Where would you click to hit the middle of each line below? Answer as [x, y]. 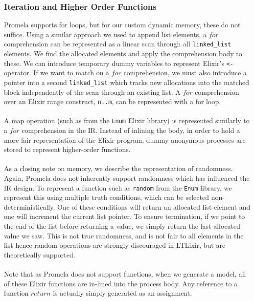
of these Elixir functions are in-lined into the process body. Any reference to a [121, 283]
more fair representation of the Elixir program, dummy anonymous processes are [125, 140]
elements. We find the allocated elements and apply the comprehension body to [123, 54]
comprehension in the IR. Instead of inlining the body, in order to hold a [131, 130]
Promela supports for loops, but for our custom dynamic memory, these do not [122, 25]
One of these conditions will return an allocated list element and [154, 206]
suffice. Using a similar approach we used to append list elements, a [105, 34]
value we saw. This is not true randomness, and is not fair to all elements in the [124, 235]
